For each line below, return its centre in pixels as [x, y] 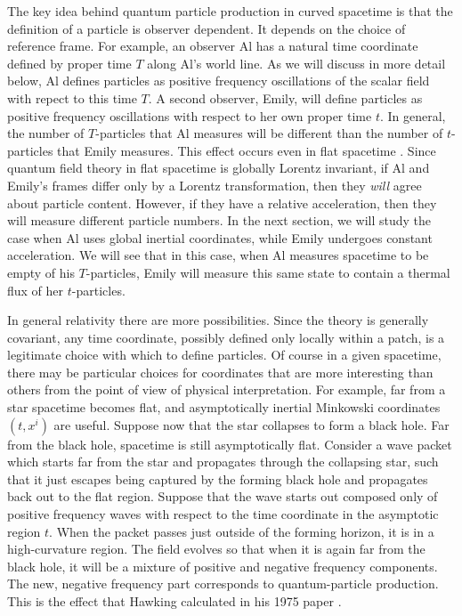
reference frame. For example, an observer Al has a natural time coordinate [213, 46]
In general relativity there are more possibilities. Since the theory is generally [218, 320]
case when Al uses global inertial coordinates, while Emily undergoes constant [220, 237]
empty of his [41, 272]
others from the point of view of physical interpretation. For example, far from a [227, 389]
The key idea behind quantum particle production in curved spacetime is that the [230, 11]
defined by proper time [69, 63]
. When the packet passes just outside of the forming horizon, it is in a [242, 531]
